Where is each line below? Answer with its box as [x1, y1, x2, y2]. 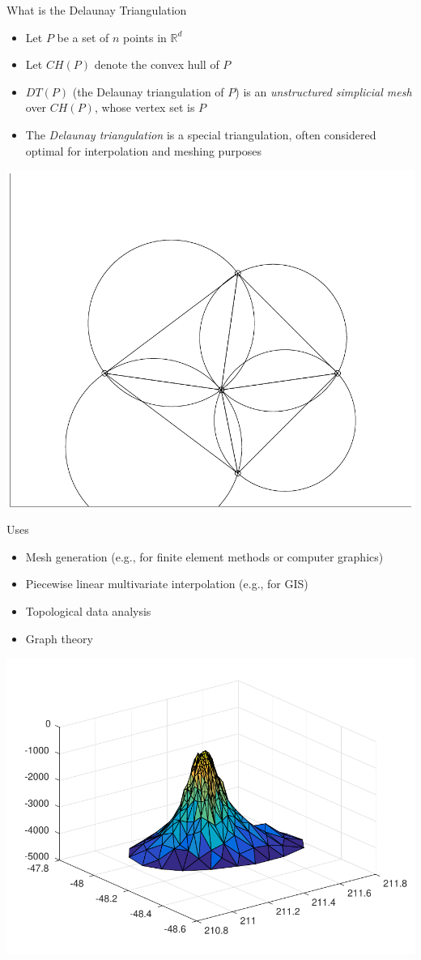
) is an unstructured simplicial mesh [235, 83, 412, 100]
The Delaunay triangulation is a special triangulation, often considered [25, 126, 376, 143]
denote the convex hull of [94, 56, 219, 73]
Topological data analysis [25, 603, 151, 620]
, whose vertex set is [94, 99, 195, 116]
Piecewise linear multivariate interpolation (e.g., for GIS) [25, 575, 308, 592]
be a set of [57, 28, 109, 45]
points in [123, 28, 167, 45]
